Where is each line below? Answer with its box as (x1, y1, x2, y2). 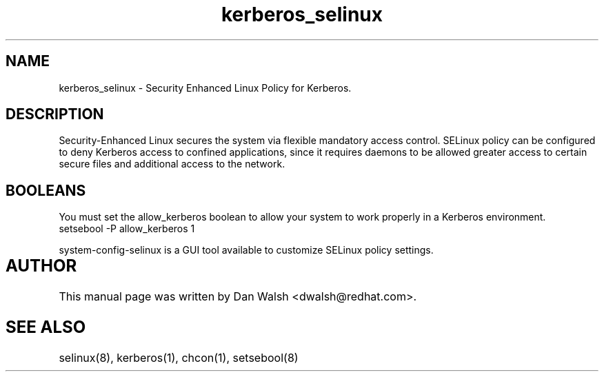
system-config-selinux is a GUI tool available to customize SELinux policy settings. (59, 244, 434, 256)
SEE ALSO (6, 317, 86, 338)
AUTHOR (6, 256, 77, 276)
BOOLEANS (6, 181, 86, 199)
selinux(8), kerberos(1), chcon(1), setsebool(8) (59, 351, 299, 365)
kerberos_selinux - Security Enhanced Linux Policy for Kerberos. (59, 81, 352, 94)
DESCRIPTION (6, 105, 104, 123)
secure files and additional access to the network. (59, 158, 285, 170)
